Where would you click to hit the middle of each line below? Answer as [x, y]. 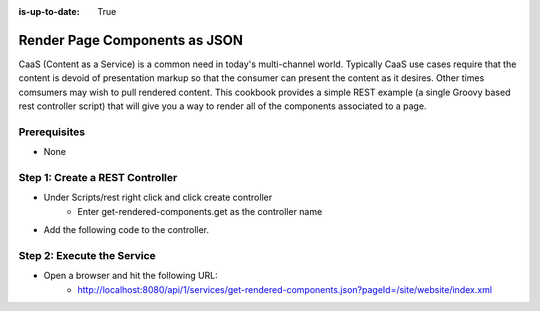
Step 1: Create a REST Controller [98, 177]
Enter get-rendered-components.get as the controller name [200, 211]
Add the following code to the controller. [126, 230]
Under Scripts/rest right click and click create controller [158, 197]
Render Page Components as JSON [131, 40]
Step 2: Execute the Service [87, 255]
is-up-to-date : [49, 11]
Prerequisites [51, 132]
